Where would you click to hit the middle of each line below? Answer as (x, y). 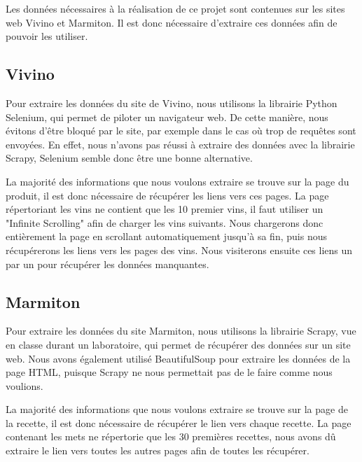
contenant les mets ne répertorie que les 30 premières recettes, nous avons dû (171, 436)
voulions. (25, 385)
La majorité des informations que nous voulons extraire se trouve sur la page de (177, 409)
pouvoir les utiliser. (47, 36)
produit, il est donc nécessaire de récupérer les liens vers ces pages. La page (167, 195)
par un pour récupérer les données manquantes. (107, 264)
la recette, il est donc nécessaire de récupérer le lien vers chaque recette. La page (179, 422)
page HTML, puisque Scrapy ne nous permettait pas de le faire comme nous (169, 372)
